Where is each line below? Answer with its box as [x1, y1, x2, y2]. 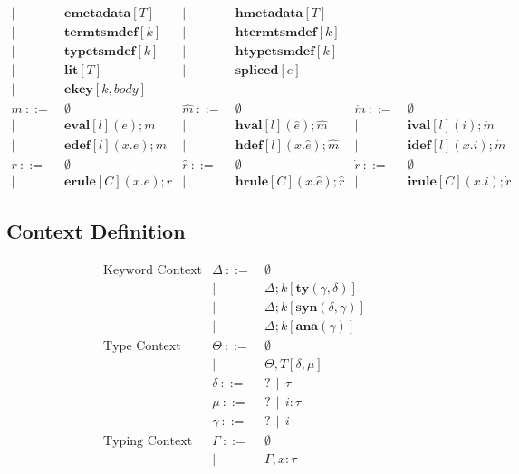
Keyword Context [103, 263, 203, 277]
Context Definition [6, 217, 186, 245]
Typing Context [103, 435, 193, 449]
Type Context [103, 340, 181, 354]
